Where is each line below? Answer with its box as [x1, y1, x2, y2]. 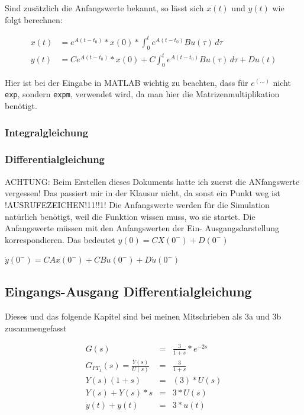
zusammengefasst [5, 321, 67, 334]
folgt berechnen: [5, 13, 63, 25]
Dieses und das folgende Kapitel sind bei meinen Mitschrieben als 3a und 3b [5, 310, 282, 323]
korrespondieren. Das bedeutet [5, 233, 115, 245]
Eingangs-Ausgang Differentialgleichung [5, 282, 252, 301]
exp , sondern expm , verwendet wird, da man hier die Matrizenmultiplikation [5, 88, 280, 100]
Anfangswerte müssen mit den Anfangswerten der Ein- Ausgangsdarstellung [5, 222, 280, 234]
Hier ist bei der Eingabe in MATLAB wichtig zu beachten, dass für [5, 76, 248, 88]
